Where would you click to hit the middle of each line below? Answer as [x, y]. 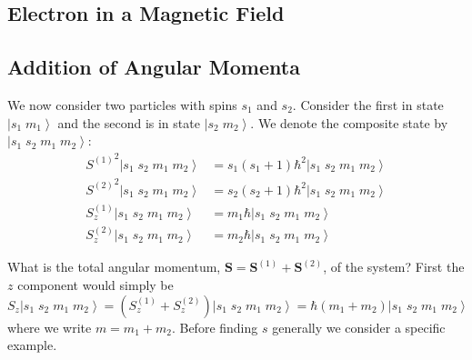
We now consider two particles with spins [122, 104]
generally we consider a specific [359, 327]
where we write [50, 327]
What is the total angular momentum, [114, 267]
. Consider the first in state [368, 104]
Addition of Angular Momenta [154, 67]
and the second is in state [129, 122]
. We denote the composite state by [349, 122]
